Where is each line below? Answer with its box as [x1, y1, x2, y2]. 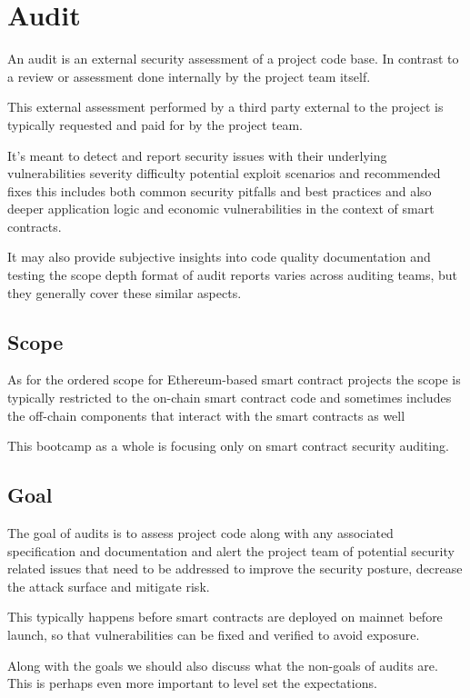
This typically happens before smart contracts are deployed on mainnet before [7, 607, 443, 626]
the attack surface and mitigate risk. [7, 576, 210, 595]
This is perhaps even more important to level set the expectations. [7, 673, 377, 693]
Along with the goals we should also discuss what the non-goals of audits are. [7, 655, 438, 674]
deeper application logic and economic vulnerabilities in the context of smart [7, 199, 435, 218]
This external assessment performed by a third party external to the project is [7, 97, 444, 116]
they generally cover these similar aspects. [7, 283, 242, 302]
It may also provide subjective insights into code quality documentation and [7, 247, 431, 266]
